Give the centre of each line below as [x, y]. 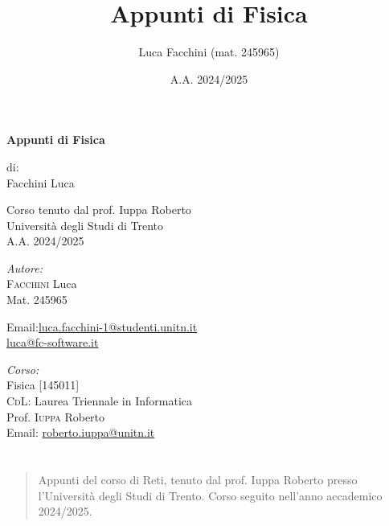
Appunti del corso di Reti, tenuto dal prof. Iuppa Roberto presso [198, 479]
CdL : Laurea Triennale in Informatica [99, 401]
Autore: [25, 267]
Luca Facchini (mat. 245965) [209, 52]
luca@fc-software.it [53, 342]
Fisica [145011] [43, 385]
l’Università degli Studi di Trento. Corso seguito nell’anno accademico [210, 495]
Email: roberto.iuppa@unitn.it [81, 432]
